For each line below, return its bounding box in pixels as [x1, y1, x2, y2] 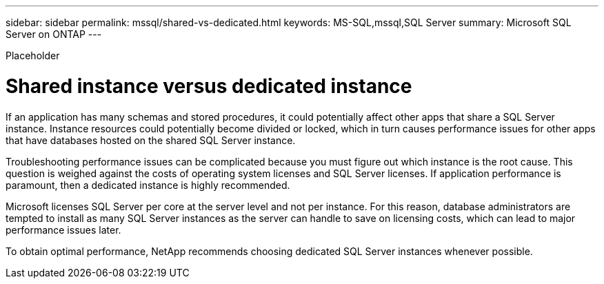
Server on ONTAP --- [6, 28, 102, 40]
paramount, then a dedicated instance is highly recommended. [6, 179, 290, 191]
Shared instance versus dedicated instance [6, 74, 412, 98]
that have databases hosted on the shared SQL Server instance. [6, 134, 296, 146]
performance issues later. [6, 223, 121, 236]
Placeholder [6, 50, 60, 61]
